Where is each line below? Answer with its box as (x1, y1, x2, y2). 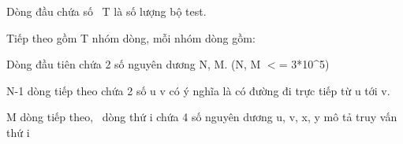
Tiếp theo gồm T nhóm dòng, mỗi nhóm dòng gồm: (6, 29, 256, 46)
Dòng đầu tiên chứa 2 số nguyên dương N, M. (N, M (6, 56, 261, 72)
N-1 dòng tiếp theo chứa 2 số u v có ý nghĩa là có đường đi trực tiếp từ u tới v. (6, 82, 390, 98)
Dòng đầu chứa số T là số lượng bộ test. (6, 3, 207, 19)
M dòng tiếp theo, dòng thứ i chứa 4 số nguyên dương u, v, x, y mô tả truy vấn (6, 109, 397, 125)
